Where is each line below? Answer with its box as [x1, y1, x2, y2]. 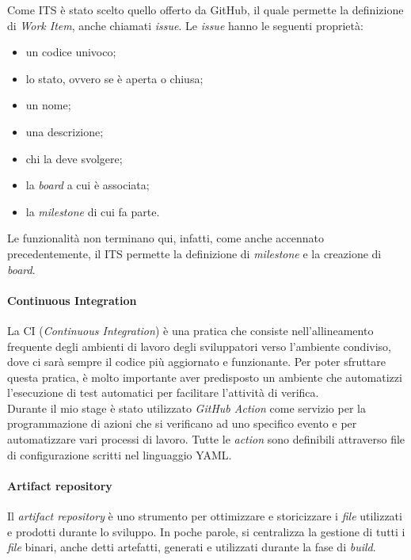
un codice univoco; [25, 44, 116, 60]
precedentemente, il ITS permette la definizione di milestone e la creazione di [7, 245, 382, 261]
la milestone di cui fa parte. [25, 203, 160, 219]
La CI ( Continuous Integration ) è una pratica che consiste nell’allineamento [7, 322, 374, 338]
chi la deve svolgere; [25, 150, 123, 166]
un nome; [25, 97, 71, 113]
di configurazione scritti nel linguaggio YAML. [7, 446, 232, 463]
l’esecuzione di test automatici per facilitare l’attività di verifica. [7, 384, 319, 401]
